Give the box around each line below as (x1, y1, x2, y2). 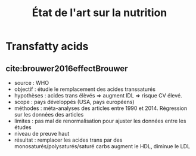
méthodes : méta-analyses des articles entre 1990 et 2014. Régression (14, 105, 188, 112)
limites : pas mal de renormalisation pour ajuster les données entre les (14, 117, 186, 124)
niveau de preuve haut (14, 130, 70, 137)
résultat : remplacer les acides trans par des (14, 136, 123, 143)
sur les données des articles (14, 111, 84, 118)
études (14, 124, 32, 131)
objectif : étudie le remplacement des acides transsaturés (14, 85, 156, 93)
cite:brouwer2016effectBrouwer (5, 63, 129, 74)
